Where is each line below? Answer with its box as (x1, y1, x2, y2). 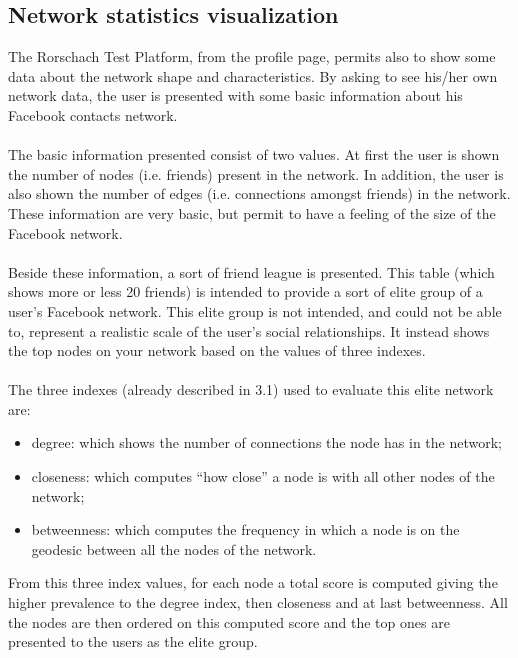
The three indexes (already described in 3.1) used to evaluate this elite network (8, 379, 494, 400)
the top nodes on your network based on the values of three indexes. (8, 340, 426, 361)
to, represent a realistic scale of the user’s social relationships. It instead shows (8, 320, 490, 341)
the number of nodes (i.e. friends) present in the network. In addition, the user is (8, 163, 504, 184)
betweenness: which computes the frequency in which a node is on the (31, 519, 460, 540)
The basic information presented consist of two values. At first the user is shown (8, 144, 500, 165)
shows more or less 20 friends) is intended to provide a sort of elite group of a (8, 281, 483, 302)
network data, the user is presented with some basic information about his (8, 85, 463, 106)
